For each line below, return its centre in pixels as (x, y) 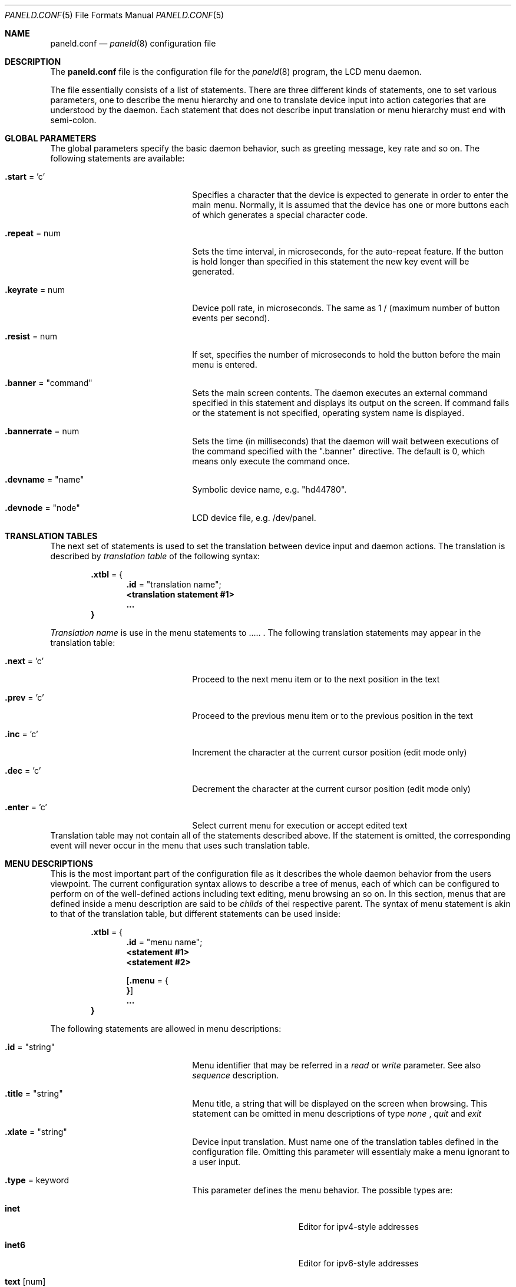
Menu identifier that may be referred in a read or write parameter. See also (337, 1065)
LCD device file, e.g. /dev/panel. (254, 518)
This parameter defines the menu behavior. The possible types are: (322, 1190)
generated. (213, 271)
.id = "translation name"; (174, 584)
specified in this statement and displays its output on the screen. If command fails (351, 403)
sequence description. (236, 1075)
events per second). (231, 318)
